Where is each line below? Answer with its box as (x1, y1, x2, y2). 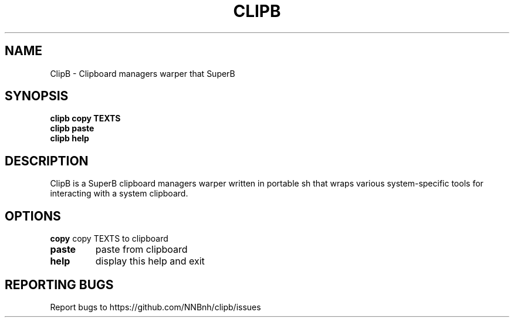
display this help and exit (95, 255, 205, 267)
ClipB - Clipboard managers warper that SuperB (50, 68, 235, 79)
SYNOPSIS (5, 89, 69, 104)
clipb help (50, 133, 89, 144)
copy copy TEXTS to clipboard (50, 233, 168, 244)
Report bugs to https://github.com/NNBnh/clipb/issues (50, 301, 261, 312)
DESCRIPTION (5, 153, 89, 168)
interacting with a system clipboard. (50, 188, 188, 199)
